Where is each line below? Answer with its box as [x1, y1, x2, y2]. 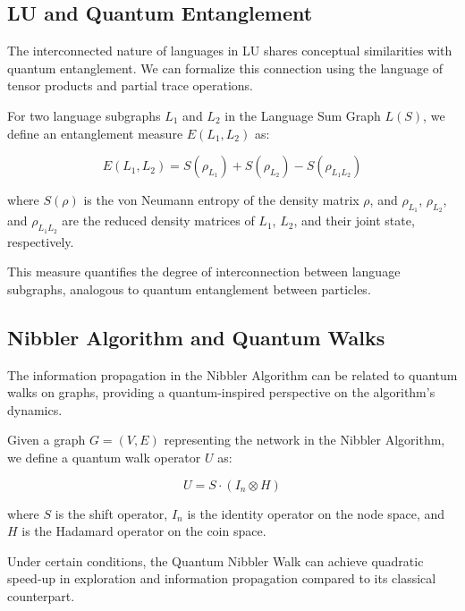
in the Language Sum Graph [224, 106, 381, 124]
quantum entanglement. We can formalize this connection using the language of [7, 58, 444, 77]
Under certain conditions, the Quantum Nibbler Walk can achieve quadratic [7, 551, 424, 570]
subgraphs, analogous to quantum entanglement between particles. [7, 279, 371, 298]
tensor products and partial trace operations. [7, 76, 254, 95]
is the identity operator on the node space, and [187, 504, 445, 522]
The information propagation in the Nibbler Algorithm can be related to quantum [7, 365, 458, 384]
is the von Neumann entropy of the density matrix [83, 191, 359, 209]
